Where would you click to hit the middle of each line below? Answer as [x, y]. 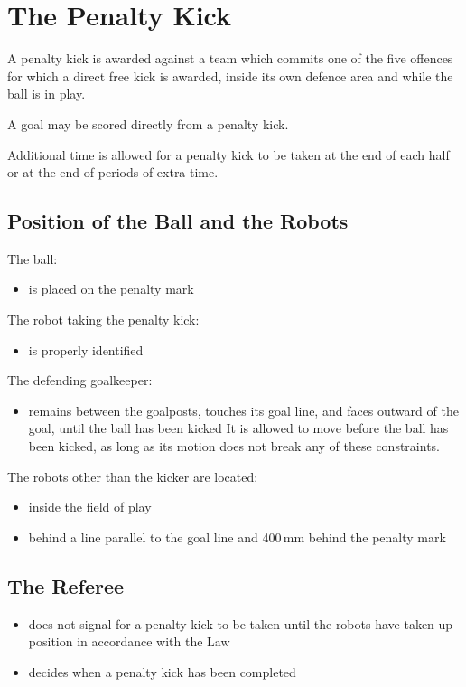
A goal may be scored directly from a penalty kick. [148, 123]
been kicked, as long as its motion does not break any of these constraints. [234, 446]
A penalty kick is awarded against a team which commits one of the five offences [230, 58]
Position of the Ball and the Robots [178, 221]
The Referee [66, 585]
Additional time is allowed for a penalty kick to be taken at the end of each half [228, 154]
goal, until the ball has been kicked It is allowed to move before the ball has [238, 428]
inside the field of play [90, 507]
